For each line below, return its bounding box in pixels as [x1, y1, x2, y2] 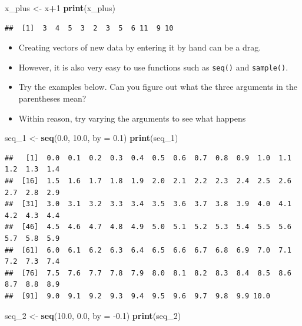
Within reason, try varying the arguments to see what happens [18, 112, 246, 124]
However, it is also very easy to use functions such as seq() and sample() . [18, 61, 288, 73]
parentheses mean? [18, 92, 87, 105]
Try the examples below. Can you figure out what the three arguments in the [18, 80, 297, 93]
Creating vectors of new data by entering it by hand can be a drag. [18, 41, 261, 53]
